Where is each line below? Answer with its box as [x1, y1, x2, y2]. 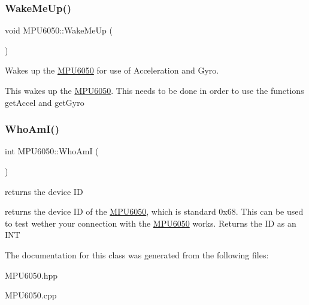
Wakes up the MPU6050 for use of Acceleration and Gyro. [5, 64, 219, 77]
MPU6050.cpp [5, 289, 57, 301]
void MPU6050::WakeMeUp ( [5, 24, 113, 36]
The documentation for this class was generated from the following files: [5, 248, 269, 261]
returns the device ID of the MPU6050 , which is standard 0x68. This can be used [5, 205, 304, 218]
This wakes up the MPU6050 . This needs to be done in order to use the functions [5, 84, 304, 96]
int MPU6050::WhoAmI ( [5, 145, 99, 157]
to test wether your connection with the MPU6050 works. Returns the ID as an [5, 216, 296, 229]
